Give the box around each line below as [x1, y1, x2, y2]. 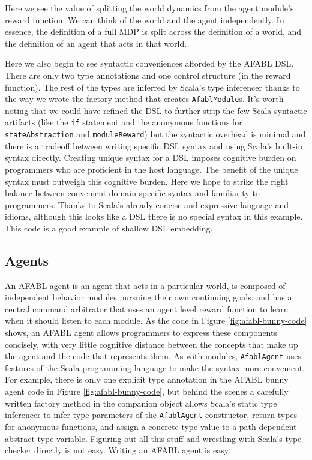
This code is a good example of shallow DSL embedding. [5, 221, 213, 234]
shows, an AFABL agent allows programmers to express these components [5, 326, 277, 339]
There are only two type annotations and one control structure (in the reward [5, 68, 291, 81]
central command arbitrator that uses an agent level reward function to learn [5, 302, 289, 315]
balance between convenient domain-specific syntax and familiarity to [5, 187, 260, 199]
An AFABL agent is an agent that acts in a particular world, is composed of [5, 279, 286, 291]
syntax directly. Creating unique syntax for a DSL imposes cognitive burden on [5, 151, 296, 164]
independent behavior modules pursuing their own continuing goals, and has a [5, 291, 292, 303]
